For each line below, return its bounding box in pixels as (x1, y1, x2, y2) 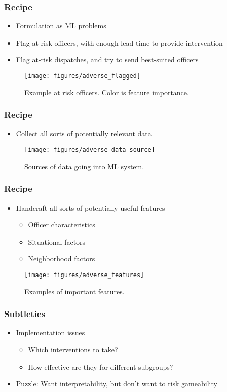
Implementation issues (16, 327, 85, 338)
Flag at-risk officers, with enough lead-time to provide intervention (16, 37, 223, 48)
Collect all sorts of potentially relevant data (16, 128, 152, 139)
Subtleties (4, 307, 46, 320)
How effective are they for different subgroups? (28, 361, 173, 372)
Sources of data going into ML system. (24, 161, 144, 171)
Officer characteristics (28, 219, 95, 230)
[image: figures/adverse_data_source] (24, 146, 155, 154)
